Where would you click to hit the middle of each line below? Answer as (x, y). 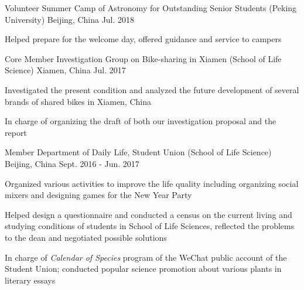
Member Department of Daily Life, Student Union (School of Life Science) (138, 152)
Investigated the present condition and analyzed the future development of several (152, 89)
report (16, 132)
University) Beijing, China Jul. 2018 (70, 19)
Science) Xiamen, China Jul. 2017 (65, 70)
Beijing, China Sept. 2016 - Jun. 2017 (72, 163)
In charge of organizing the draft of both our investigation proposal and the (141, 121)
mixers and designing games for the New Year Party (98, 195)
